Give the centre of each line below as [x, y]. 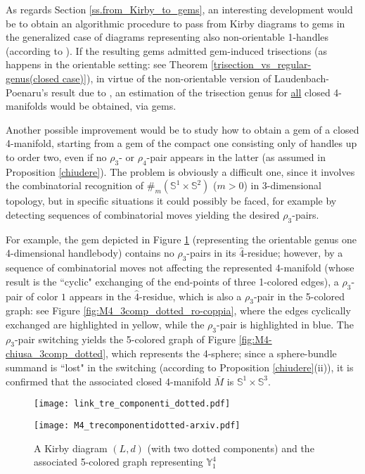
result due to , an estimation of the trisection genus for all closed [191, 92]
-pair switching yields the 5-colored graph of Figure [125, 339]
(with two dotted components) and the [231, 448]
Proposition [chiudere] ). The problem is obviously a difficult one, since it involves [180, 171]
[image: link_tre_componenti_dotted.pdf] [132, 404]
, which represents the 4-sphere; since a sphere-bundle [221, 353]
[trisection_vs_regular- [261, 64]
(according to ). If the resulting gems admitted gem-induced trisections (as [167, 50]
